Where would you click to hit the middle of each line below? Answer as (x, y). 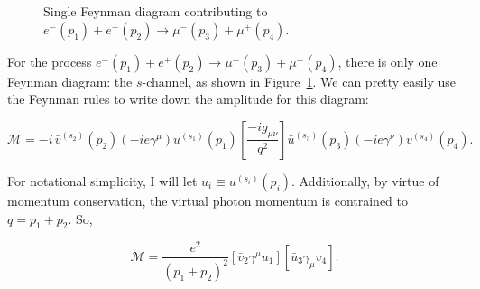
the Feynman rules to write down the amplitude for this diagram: (188, 99)
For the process (50, 61)
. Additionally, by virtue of (365, 180)
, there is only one (388, 61)
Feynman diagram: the (70, 81)
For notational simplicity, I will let (102, 180)
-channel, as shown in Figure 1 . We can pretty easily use (299, 81)
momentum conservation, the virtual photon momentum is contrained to (208, 200)
